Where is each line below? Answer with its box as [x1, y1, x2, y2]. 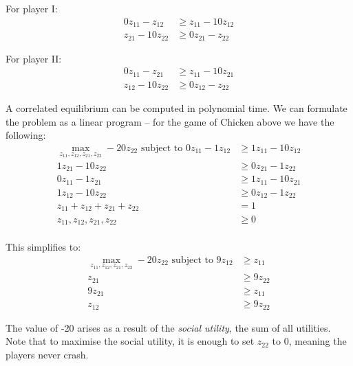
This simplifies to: [6, 240, 81, 254]
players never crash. [6, 347, 89, 361]
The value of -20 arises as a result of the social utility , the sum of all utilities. [6, 320, 331, 334]
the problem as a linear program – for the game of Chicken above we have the [6, 114, 334, 128]
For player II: [6, 51, 62, 65]
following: [6, 128, 46, 142]
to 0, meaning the [272, 334, 347, 348]
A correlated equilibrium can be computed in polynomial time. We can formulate [6, 101, 347, 115]
